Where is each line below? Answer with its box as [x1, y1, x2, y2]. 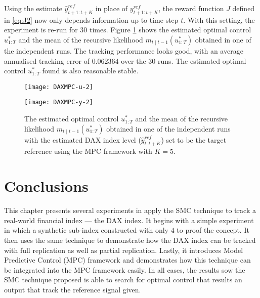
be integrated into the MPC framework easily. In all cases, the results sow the [4, 264, 245, 275]
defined [232, 3, 255, 13]
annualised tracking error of [4, 55, 90, 66]
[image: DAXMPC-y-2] [24, 99, 94, 106]
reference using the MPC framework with [24, 146, 152, 156]
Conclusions [4, 176, 89, 196]
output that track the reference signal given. [4, 284, 141, 294]
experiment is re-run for [4, 24, 78, 35]
